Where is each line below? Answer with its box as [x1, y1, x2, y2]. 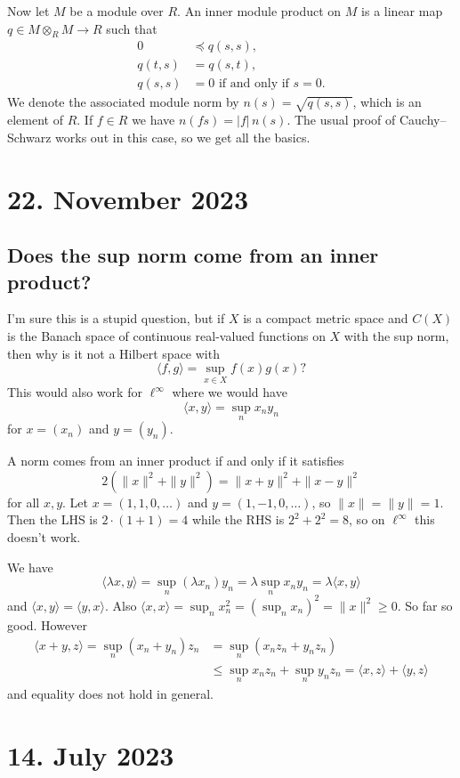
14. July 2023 [7, 736, 174, 773]
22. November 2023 [7, 180, 248, 216]
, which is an [352, 93, 422, 111]
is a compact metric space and [243, 309, 408, 328]
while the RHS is [191, 510, 285, 529]
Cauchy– [399, 110, 447, 129]
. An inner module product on [177, 2, 342, 20]
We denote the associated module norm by [7, 93, 239, 111]
